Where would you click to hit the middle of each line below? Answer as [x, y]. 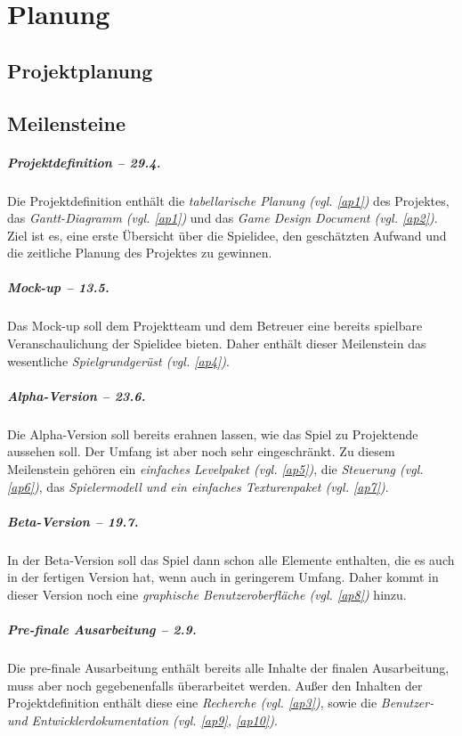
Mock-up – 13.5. [58, 287]
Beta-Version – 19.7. [73, 521]
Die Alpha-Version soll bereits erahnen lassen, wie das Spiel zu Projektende [213, 433]
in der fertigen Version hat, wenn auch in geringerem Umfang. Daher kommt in [223, 577]
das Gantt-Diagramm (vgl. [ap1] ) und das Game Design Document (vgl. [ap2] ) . [223, 218]
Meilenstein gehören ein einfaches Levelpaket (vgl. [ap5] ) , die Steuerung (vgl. [215, 468]
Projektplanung [80, 70]
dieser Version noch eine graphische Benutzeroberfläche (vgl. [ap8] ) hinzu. [207, 594]
